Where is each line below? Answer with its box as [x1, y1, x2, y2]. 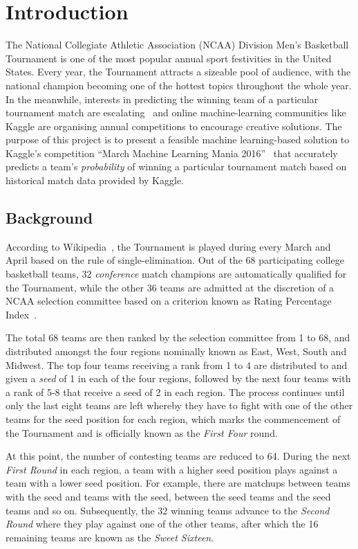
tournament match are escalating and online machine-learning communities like [6, 105, 346, 120]
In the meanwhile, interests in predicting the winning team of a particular [6, 91, 319, 106]
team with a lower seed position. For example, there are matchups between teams [6, 476, 350, 490]
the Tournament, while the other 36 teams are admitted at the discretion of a [6, 280, 335, 294]
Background [6, 207, 93, 228]
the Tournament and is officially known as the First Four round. [6, 425, 278, 440]
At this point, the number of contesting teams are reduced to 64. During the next [6, 449, 351, 463]
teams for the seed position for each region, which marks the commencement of [6, 411, 341, 426]
